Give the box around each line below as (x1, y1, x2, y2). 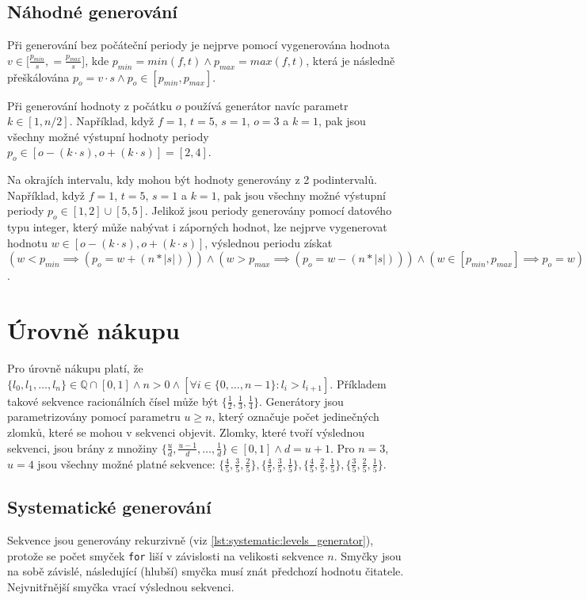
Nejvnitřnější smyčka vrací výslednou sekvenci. (7, 578, 234, 594)
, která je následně (306, 52, 395, 68)
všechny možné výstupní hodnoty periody (7, 128, 209, 144)
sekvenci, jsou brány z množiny (7, 439, 158, 456)
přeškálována (7, 68, 70, 85)
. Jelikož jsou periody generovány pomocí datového (145, 202, 392, 219)
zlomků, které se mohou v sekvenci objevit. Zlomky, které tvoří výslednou (7, 424, 365, 441)
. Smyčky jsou (334, 547, 402, 564)
